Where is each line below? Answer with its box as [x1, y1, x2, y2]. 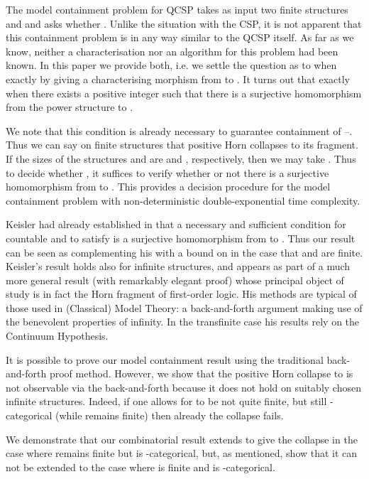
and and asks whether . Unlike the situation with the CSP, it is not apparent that [6, 16, 362, 31]
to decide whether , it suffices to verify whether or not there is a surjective [6, 165, 329, 180]
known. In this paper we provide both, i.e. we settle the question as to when [6, 58, 337, 72]
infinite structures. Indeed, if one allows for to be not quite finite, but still [6, 394, 327, 409]
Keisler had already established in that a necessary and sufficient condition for [6, 217, 346, 232]
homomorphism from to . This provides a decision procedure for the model [6, 179, 331, 194]
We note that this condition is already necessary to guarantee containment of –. [6, 123, 353, 138]
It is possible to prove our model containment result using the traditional [6, 352, 324, 367]
